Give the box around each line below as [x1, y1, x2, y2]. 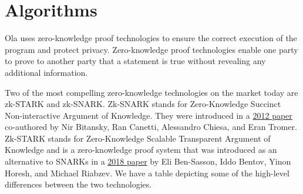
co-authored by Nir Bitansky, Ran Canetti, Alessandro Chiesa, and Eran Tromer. [5, 121, 297, 133]
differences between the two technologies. [5, 178, 152, 190]
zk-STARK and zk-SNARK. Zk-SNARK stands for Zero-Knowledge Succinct [5, 98, 281, 110]
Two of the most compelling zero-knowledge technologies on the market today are [5, 86, 298, 98]
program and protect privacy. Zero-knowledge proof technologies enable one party [5, 43, 298, 55]
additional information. [5, 66, 88, 78]
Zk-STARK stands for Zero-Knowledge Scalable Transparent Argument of [5, 132, 271, 144]
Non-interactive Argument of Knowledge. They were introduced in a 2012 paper [5, 109, 292, 121]
